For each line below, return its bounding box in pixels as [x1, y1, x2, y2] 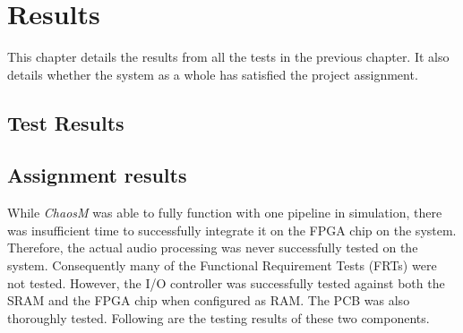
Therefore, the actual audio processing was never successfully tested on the [7, 238, 418, 257]
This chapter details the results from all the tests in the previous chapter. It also [7, 47, 450, 66]
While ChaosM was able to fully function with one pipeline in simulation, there [7, 203, 442, 222]
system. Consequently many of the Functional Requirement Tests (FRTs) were [7, 256, 437, 275]
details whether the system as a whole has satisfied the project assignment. [7, 64, 418, 83]
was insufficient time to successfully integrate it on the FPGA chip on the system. [7, 220, 457, 239]
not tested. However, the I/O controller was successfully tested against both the [7, 273, 445, 292]
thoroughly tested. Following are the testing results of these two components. [7, 308, 430, 327]
